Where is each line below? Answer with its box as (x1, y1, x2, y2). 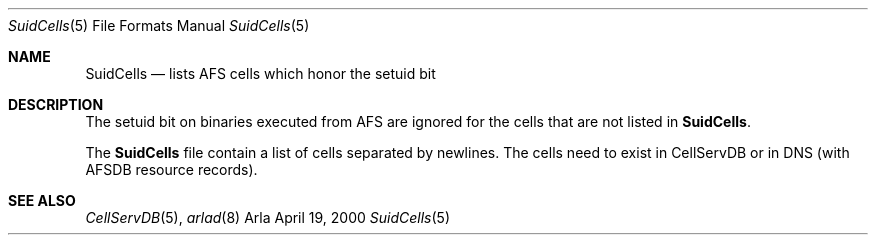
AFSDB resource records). (85, 161, 258, 178)
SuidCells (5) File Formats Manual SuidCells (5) (8, 17, 310, 34)
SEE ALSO (8, 192, 76, 209)
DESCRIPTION (8, 96, 104, 113)
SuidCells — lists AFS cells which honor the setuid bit (85, 65, 436, 82)
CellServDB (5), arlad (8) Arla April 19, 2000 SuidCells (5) (85, 209, 451, 226)
